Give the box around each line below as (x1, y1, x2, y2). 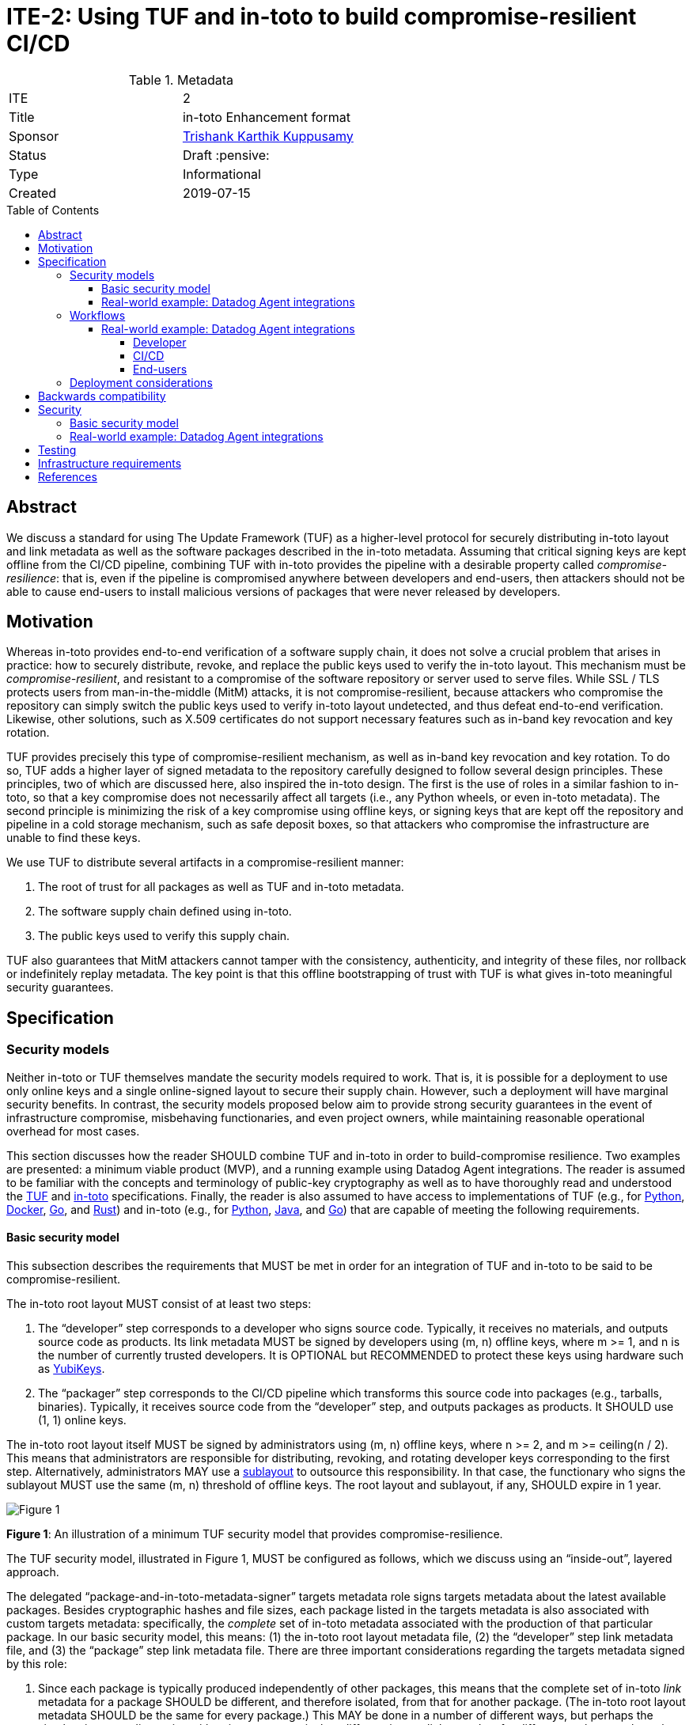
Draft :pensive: (182, 146, 270, 163)
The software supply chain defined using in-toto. (38, 904, 292, 919)
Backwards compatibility (38, 389, 166, 403)
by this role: (6, 1656, 67, 1670)
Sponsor (9, 127, 59, 144)
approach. (6, 1564, 59, 1579)
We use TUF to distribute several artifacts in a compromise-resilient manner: (6, 855, 404, 870)
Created (9, 184, 57, 201)
